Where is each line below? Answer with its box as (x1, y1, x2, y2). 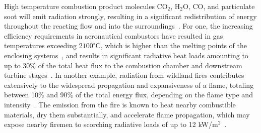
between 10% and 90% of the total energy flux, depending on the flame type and (4, 89, 253, 100)
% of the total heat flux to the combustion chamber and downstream (30, 60, 242, 70)
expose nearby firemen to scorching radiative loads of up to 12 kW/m (4, 119, 218, 129)
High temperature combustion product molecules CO (4, 1, 168, 11)
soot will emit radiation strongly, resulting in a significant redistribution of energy (4, 11, 257, 21)
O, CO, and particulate (183, 1, 255, 11)
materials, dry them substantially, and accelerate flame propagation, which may (4, 109, 250, 119)
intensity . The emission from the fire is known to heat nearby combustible (4, 99, 236, 109)
